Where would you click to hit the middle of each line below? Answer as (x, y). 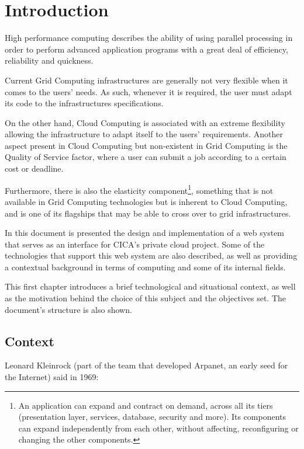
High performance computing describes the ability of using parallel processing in (149, 38)
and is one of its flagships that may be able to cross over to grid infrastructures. (148, 213)
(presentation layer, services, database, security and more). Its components (152, 417)
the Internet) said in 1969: (52, 377)
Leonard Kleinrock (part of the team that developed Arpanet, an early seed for (146, 365)
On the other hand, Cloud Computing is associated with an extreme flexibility (145, 122)
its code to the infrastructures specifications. (84, 103)
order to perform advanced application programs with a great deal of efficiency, (146, 49)
